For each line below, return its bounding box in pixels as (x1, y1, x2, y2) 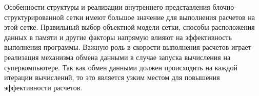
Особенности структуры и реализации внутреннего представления (4, 2, 210, 12)
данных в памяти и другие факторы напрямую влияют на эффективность (4, 31, 232, 42)
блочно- (212, 2, 236, 12)
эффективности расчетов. (4, 82, 83, 92)
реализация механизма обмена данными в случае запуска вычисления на (4, 51, 231, 62)
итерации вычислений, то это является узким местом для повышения (4, 72, 220, 83)
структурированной (4, 11, 64, 22)
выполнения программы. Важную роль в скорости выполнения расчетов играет (4, 42, 251, 52)
